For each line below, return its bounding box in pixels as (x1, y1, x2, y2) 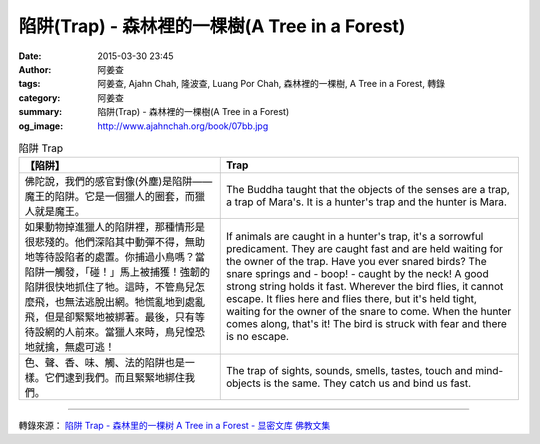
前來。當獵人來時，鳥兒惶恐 (74, 325, 205, 339)
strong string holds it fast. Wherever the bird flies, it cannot (225, 280, 504, 294)
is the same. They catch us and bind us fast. (263, 376, 472, 390)
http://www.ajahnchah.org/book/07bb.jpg (97, 120, 269, 132)
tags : (18, 78, 41, 90)
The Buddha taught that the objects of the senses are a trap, (225, 183, 510, 197)
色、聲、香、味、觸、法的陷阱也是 (24, 356, 185, 370)
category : (18, 91, 61, 104)
